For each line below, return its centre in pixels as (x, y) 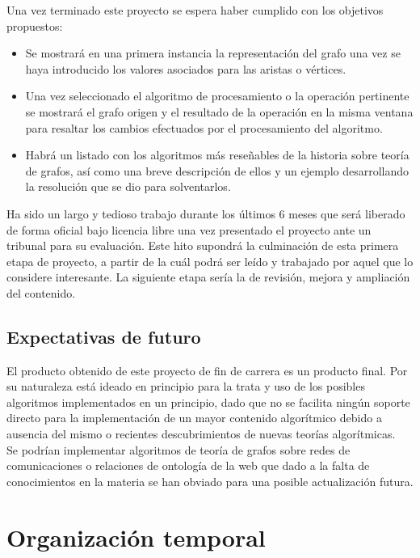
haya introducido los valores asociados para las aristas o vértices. (186, 68)
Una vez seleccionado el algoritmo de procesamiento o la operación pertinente (217, 96)
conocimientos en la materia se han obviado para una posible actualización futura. (210, 481)
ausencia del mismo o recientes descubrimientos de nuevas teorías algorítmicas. (201, 434)
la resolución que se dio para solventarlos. (128, 186)
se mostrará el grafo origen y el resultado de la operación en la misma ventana (219, 111)
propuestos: (35, 25)
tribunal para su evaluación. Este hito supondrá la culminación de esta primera (203, 245)
